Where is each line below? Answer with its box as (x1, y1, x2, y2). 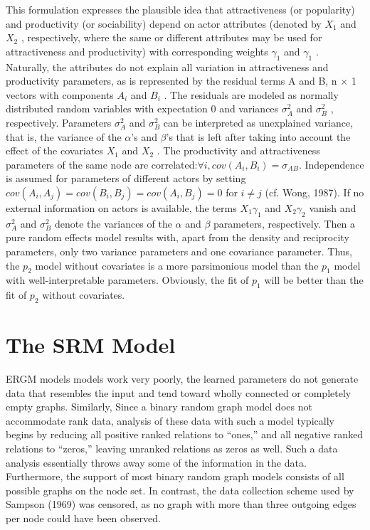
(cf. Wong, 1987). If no (265, 184, 364, 199)
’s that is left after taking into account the (166, 129, 351, 144)
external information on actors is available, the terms (6, 200, 237, 215)
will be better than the (264, 272, 364, 287)
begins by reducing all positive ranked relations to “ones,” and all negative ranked (6, 427, 364, 442)
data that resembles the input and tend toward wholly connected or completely (6, 385, 351, 400)
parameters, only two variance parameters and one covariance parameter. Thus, (6, 243, 353, 258)
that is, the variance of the (6, 129, 122, 144)
